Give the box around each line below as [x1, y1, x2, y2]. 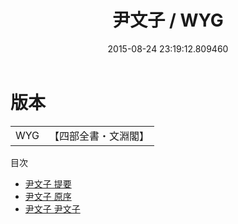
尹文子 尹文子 [24, 202, 81, 215]
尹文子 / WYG [112, 9, 224, 32]
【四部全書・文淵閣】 [49, 129, 150, 143]
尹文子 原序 [24, 190, 72, 202]
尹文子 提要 [24, 177, 72, 190]
